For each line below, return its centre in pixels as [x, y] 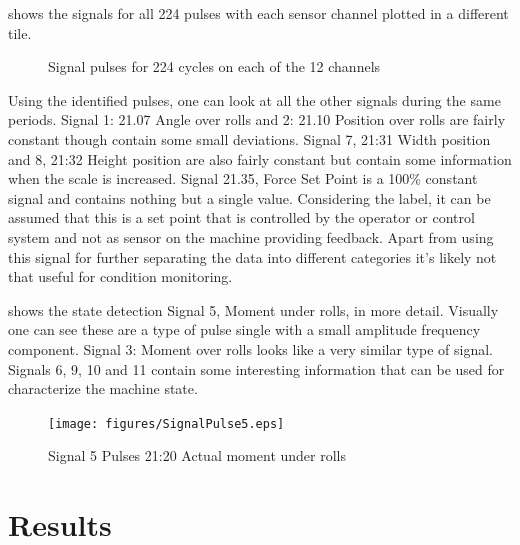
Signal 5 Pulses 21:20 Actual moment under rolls [197, 455]
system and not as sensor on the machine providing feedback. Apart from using [251, 236]
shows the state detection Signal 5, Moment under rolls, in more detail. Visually [253, 309]
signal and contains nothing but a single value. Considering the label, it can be [249, 197]
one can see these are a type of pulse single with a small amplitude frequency [244, 329]
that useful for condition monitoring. [120, 276]
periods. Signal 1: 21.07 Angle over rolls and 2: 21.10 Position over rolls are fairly [257, 119]
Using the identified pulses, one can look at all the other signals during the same [254, 99]
